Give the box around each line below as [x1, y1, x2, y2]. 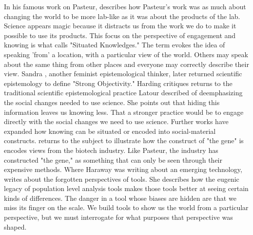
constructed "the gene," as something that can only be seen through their [4, 154, 222, 165]
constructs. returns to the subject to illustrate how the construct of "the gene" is [4, 135, 244, 146]
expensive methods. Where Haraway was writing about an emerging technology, [4, 164, 242, 174]
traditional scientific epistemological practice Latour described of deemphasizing [4, 87, 243, 98]
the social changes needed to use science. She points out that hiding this [4, 97, 220, 107]
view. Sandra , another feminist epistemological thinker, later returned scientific [4, 68, 242, 79]
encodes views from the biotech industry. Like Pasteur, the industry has [4, 145, 218, 155]
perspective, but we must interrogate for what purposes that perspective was [4, 212, 233, 222]
